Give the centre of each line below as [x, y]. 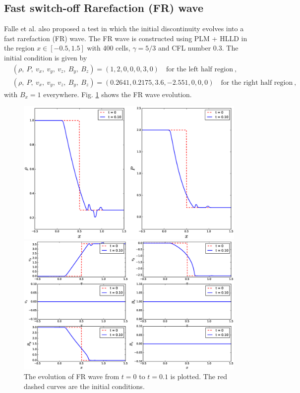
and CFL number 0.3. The [198, 48]
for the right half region [257, 83]
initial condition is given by [46, 57]
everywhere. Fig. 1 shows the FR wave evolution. [118, 94]
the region [19, 48]
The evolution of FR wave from [72, 376]
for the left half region [199, 69]
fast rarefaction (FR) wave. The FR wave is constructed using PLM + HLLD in [126, 38]
